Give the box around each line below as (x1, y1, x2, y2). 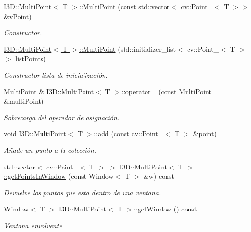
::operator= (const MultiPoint (121, 86, 211, 96)
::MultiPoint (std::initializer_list (79, 43, 176, 54)
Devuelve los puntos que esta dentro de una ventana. (4, 187, 161, 197)
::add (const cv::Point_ (94, 128, 164, 139)
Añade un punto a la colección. (4, 145, 96, 155)
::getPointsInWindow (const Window (4, 171, 114, 181)
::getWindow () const (134, 204, 197, 214)
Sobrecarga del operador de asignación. (4, 112, 120, 122)
